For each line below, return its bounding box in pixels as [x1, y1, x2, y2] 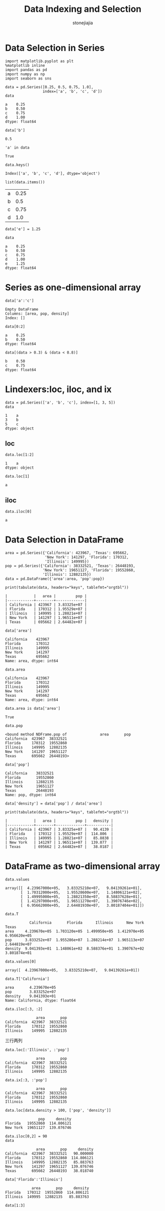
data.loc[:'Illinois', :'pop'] [5, 1048, 69, 1052]
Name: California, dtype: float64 [5, 998, 76, 1003]
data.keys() [5, 162, 30, 167]
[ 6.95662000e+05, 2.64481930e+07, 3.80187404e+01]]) [20, 903, 144, 908]
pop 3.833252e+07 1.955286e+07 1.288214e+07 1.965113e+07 [5, 937, 144, 943]
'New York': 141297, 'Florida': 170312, [44, 555, 129, 560]
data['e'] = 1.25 [5, 226, 41, 232]
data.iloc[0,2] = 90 [5, 1134, 48, 1139]
